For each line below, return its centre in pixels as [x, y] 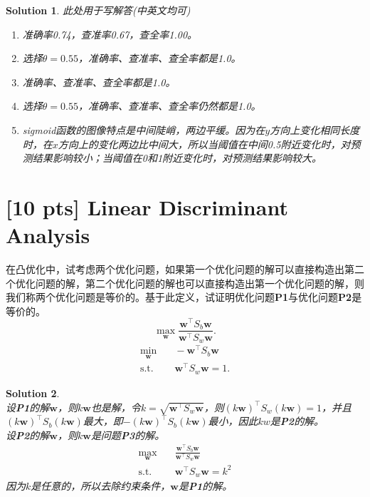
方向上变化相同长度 [315, 129]
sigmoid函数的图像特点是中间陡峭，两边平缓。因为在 [144, 129]
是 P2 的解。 [297, 421]
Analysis [48, 235]
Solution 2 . [33, 393]
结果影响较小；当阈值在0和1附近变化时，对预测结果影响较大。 [177, 158]
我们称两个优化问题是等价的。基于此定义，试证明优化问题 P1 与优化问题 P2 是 [184, 297]
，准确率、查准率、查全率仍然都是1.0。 [169, 106]
